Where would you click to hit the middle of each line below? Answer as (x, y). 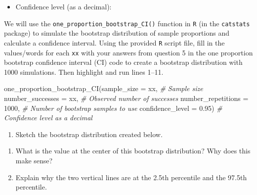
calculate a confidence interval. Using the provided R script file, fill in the (114, 42)
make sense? (34, 160)
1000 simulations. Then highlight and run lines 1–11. (84, 72)
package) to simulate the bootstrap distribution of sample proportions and (117, 33)
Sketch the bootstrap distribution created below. (89, 134)
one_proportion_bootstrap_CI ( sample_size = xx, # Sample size (104, 88)
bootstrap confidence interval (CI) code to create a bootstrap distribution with (123, 62)
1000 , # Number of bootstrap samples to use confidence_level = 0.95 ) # (113, 108)
